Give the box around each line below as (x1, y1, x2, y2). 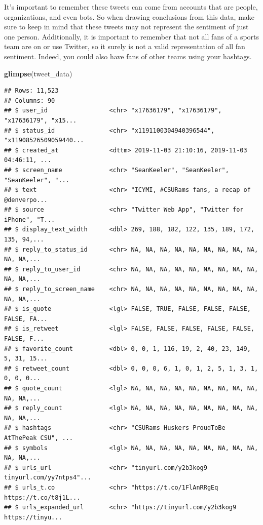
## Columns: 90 (4, 97, 55, 104)
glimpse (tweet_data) (4, 68, 72, 78)
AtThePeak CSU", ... (4, 434, 73, 441)
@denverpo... (4, 196, 48, 204)
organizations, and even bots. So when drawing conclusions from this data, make (4, 11, 255, 22)
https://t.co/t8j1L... (4, 494, 81, 501)
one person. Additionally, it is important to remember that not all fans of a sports (4, 31, 259, 42)
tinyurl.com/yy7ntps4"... (4, 474, 91, 481)
